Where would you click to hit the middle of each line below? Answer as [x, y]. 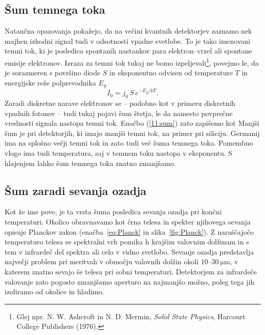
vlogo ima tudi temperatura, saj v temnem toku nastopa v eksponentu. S [119, 152]
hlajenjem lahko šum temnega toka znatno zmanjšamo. [90, 163]
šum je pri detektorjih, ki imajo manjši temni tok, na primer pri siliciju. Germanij [132, 133]
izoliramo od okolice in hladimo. [54, 291]
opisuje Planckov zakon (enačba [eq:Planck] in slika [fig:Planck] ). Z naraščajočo [129, 231]
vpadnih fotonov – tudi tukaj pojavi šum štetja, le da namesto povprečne [119, 113]
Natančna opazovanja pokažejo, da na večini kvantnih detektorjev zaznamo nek [128, 31]
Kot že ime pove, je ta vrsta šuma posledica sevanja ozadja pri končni [113, 212]
